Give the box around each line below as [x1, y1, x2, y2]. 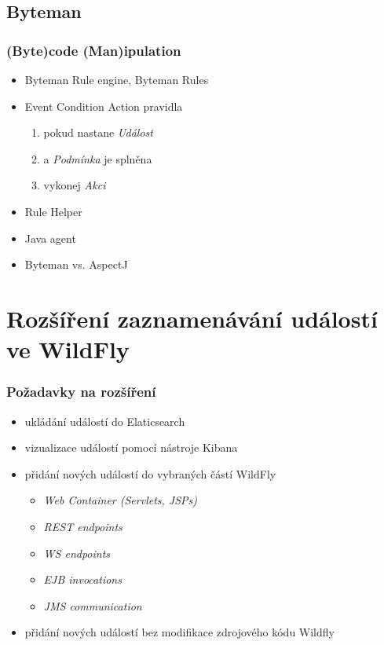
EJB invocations [43, 571, 122, 588]
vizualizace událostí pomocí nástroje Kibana [24, 439, 238, 456]
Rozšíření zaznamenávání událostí [6, 302, 378, 334]
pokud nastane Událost [43, 124, 153, 141]
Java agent [24, 229, 76, 246]
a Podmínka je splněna [43, 150, 152, 167]
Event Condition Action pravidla [24, 97, 183, 114]
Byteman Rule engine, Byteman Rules [24, 71, 209, 87]
